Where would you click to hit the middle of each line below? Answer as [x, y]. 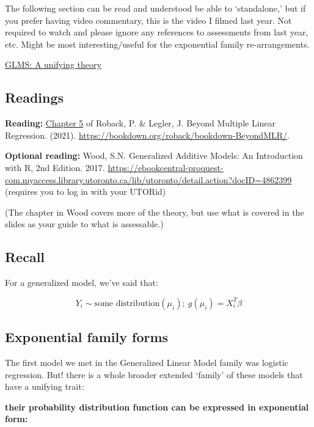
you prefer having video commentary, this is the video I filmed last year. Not [148, 20]
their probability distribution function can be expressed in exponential [157, 407]
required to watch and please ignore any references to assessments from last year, [157, 32]
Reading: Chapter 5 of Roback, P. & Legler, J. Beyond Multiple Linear [141, 123]
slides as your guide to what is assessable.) [84, 224]
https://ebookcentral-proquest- [166, 167]
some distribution [127, 303]
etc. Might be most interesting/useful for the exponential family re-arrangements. [157, 44]
